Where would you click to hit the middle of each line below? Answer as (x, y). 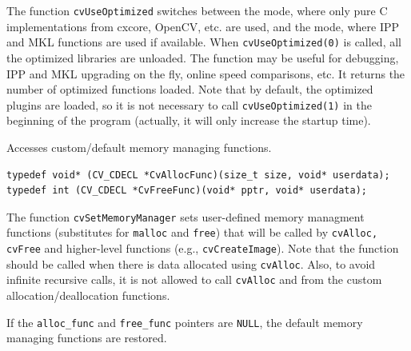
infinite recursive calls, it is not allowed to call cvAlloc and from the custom (194, 279)
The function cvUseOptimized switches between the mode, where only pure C (197, 10)
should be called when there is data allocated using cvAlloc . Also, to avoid (191, 263)
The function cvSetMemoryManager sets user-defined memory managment (186, 216)
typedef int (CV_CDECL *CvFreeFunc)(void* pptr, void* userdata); (187, 191)
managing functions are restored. (87, 338)
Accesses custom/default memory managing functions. (139, 147)
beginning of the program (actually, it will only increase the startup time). (189, 120)
